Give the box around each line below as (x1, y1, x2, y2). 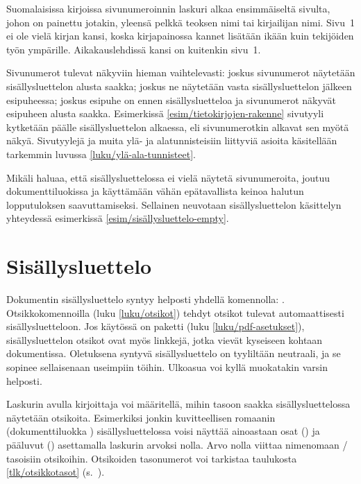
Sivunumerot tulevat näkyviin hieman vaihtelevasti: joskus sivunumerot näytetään (6, 65, 355, 80)
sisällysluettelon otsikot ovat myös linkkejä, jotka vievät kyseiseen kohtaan (6, 332, 323, 347)
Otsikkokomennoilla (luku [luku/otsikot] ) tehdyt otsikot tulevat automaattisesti (6, 305, 344, 320)
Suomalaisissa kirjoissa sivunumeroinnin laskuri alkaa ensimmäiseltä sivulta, (6, 1, 330, 15)
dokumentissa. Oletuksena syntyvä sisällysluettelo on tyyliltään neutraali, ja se (6, 346, 341, 361)
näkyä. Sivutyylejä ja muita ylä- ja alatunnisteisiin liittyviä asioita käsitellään (6, 133, 337, 148)
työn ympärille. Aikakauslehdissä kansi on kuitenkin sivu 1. (6, 42, 261, 56)
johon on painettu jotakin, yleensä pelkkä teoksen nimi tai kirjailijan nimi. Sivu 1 (6, 15, 355, 29)
